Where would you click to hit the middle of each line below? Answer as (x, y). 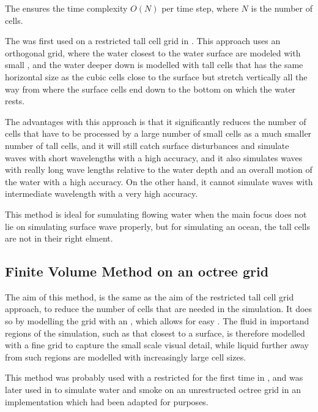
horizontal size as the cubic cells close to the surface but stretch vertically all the (156, 76)
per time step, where (200, 8)
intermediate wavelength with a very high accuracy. (102, 193)
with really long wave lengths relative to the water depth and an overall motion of (159, 170)
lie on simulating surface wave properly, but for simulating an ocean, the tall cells (158, 226)
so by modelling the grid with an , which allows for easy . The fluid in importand (157, 321)
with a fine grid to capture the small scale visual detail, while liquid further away (157, 345)
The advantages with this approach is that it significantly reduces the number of (156, 121)
